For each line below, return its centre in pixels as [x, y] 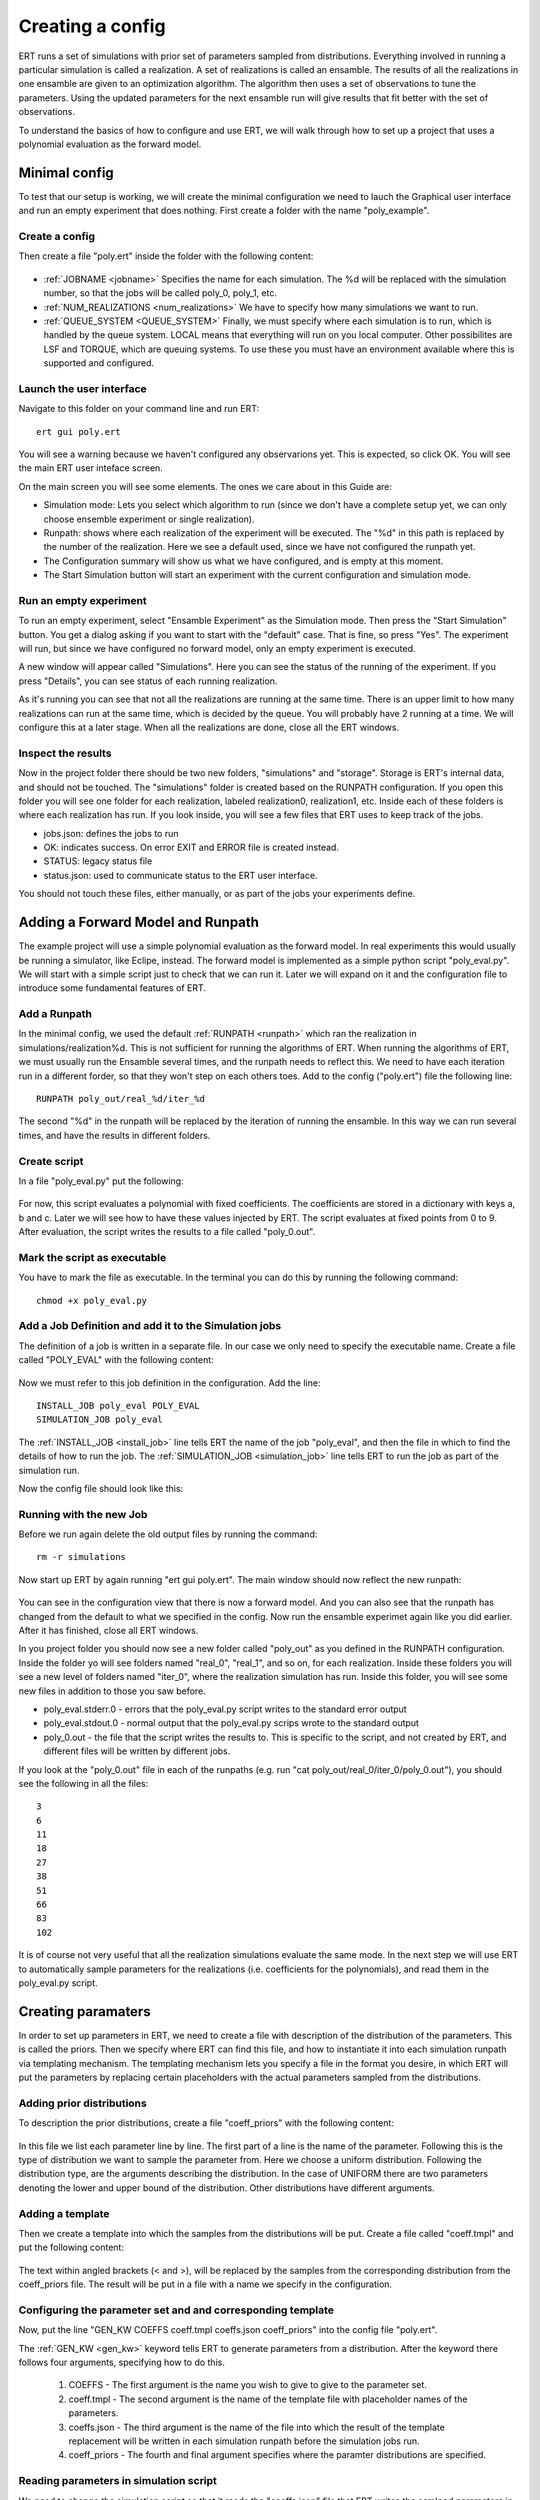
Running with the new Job [83, 1514]
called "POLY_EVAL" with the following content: [116, 1360]
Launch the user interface [82, 388]
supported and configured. [99, 363]
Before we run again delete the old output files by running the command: [168, 1534]
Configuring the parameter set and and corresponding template [176, 2310]
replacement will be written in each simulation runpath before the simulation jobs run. [244, 2441]
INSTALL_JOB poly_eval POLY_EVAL [118, 1405]
